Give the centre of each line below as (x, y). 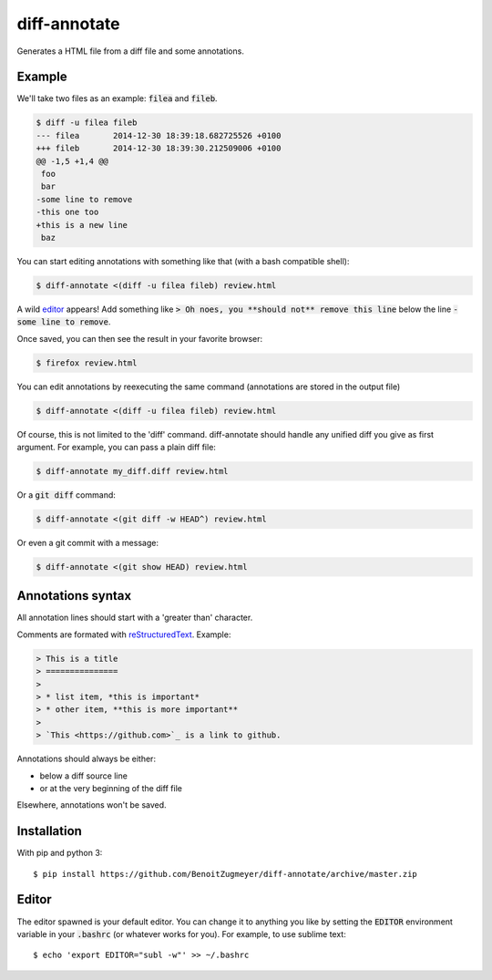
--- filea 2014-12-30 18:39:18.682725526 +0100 (159, 135)
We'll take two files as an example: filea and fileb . (117, 98)
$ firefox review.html (87, 363)
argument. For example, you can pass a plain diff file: (116, 448)
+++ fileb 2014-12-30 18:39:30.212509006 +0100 (159, 149)
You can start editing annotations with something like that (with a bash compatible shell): (183, 261)
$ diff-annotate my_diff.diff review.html (132, 471)
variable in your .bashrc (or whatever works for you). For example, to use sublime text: (181, 934)
